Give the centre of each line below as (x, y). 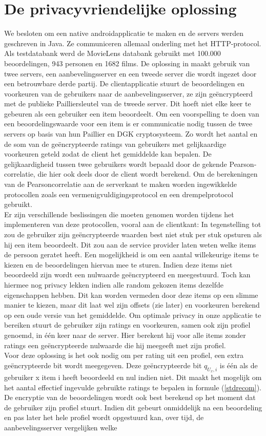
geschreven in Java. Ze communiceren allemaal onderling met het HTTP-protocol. (133, 43)
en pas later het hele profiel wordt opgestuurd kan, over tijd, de (104, 417)
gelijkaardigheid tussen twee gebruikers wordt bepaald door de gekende (116, 164)
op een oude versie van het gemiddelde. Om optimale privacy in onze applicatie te (133, 315)
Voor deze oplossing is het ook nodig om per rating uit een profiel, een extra (124, 355)
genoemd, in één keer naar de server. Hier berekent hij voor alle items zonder (125, 335)
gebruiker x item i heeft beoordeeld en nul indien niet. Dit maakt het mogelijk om (133, 377)
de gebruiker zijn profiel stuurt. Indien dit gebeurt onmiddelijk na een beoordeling (133, 407)
